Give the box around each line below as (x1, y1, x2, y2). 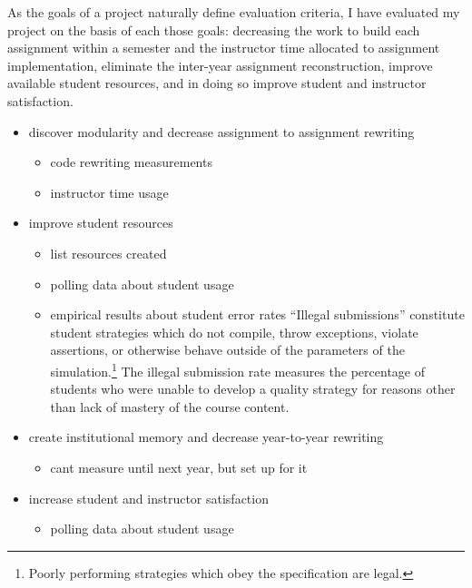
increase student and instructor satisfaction (28, 488, 269, 507)
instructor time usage (50, 182, 169, 201)
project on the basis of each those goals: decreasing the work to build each (7, 20, 420, 39)
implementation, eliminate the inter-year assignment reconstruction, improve (7, 55, 433, 74)
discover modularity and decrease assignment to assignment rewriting (28, 122, 415, 141)
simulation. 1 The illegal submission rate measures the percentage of (50, 358, 425, 380)
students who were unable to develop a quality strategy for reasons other (50, 379, 456, 398)
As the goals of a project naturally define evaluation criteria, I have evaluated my (7, 3, 460, 21)
